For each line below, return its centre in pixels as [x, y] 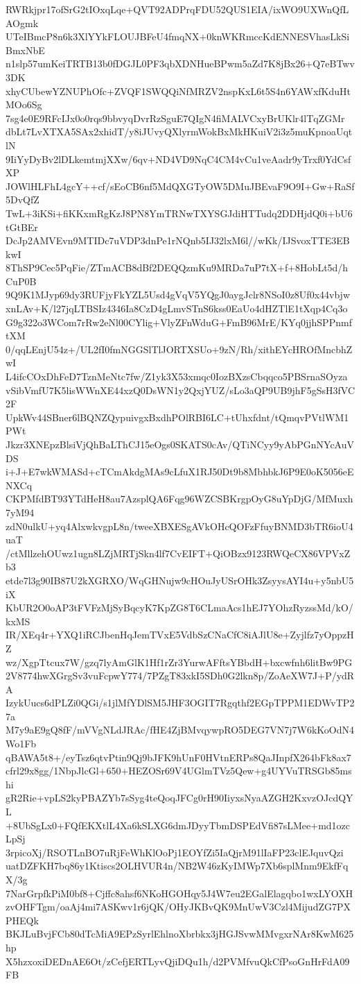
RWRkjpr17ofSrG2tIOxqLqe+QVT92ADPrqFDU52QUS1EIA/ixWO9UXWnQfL [177, 9]
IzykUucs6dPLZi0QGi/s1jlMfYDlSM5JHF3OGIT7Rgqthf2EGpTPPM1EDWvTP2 [180, 703]
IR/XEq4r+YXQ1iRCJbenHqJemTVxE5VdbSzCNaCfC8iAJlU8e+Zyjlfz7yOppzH [180, 635]
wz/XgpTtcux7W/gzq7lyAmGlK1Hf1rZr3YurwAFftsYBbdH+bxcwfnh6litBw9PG [179, 662]
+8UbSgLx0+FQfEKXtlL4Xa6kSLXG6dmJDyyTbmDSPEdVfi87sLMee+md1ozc [178, 825]
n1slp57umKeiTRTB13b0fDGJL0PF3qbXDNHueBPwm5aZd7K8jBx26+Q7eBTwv [180, 63]
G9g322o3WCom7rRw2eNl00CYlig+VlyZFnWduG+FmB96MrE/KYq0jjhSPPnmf [179, 322]
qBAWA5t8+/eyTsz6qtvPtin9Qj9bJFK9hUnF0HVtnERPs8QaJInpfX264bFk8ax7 [178, 757]
